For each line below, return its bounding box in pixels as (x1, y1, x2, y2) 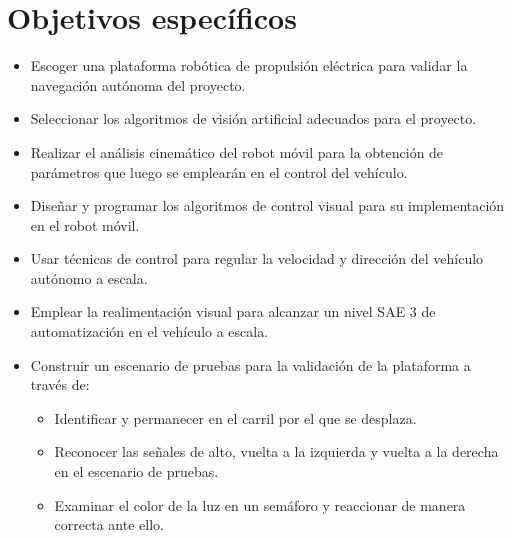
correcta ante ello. (54, 514, 164, 535)
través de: (30, 374, 90, 395)
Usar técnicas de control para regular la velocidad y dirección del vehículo (30, 248, 484, 269)
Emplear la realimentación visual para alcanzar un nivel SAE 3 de (30, 301, 436, 322)
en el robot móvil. (30, 214, 140, 235)
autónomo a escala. (30, 267, 148, 288)
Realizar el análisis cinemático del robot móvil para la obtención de (30, 141, 444, 162)
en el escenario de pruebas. (54, 461, 219, 482)
